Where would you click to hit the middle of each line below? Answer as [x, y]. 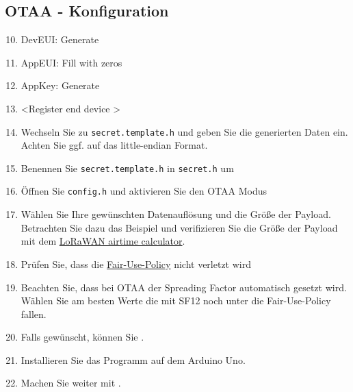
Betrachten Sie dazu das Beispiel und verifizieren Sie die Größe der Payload [179, 227]
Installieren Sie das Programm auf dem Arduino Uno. [133, 359]
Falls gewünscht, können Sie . [82, 337]
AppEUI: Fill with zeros [71, 62]
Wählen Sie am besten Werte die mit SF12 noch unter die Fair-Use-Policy [176, 301]
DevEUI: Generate [60, 39]
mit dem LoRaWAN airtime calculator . [103, 241]
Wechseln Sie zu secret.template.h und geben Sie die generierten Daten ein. [184, 131]
